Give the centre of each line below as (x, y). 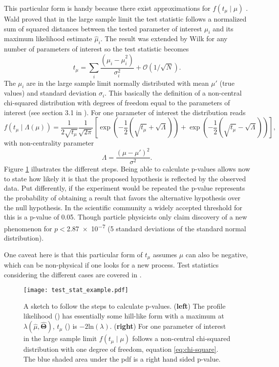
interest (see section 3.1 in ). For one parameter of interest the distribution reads (125, 112)
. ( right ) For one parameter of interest (168, 326)
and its (223, 28)
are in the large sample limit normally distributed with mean (118, 83)
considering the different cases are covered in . (73, 274)
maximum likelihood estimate (48, 38)
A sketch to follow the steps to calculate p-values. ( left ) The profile (125, 306)
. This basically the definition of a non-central (173, 93)
